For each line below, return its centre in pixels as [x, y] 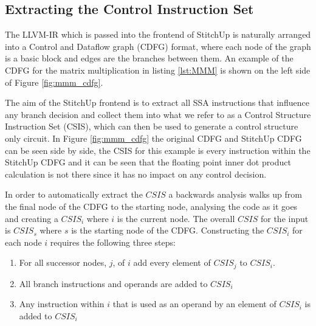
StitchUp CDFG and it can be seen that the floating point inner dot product [148, 162]
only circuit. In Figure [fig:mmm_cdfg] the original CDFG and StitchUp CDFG [153, 138]
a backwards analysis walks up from [235, 194]
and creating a [32, 218]
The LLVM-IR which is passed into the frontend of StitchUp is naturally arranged [158, 34]
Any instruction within [62, 304]
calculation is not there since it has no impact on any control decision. [136, 174]
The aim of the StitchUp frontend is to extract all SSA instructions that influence [157, 102]
